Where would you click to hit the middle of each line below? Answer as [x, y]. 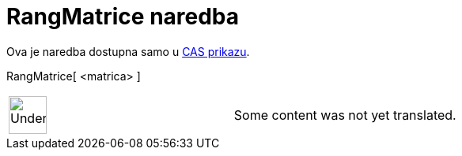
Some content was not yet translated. [345, 115]
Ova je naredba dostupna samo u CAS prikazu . [128, 51]
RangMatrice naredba [123, 17]
